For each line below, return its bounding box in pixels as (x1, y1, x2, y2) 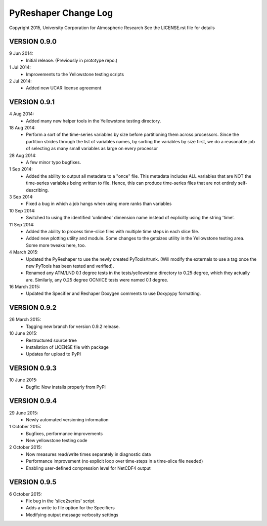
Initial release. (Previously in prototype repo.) (26, 57, 118, 63)
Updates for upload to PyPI (26, 351, 81, 357)
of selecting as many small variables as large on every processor (26, 146, 158, 152)
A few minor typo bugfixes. (26, 160, 81, 165)
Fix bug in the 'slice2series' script (26, 498, 95, 504)
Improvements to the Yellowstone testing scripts (26, 71, 124, 77)
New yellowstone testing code (26, 438, 88, 444)
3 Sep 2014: (9, 194, 34, 200)
